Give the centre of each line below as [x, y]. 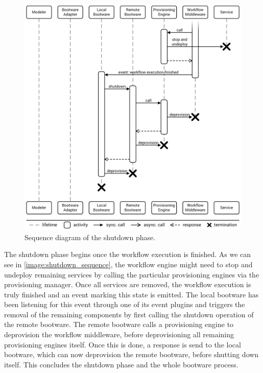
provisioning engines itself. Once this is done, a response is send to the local [123, 344]
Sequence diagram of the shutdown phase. [90, 237]
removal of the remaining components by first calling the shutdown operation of [129, 314]
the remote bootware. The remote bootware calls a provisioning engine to [119, 324]
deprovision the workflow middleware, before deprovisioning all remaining [119, 334]
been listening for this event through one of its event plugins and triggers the [125, 304]
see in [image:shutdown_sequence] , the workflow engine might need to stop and [128, 264]
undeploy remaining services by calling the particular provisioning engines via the [132, 274]
